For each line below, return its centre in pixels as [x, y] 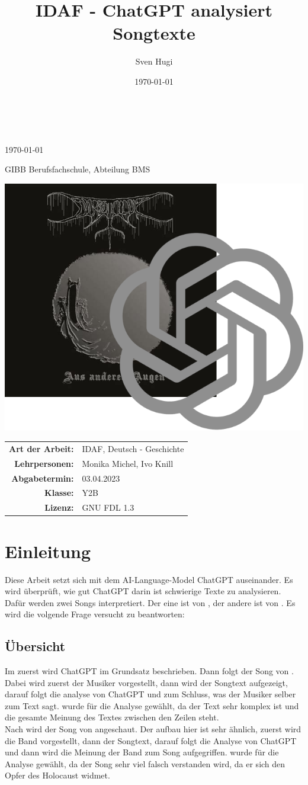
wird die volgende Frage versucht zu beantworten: [95, 614]
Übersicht [35, 646]
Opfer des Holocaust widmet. [57, 775]
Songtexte [154, 33]
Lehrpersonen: [44, 463]
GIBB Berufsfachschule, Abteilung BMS [78, 169]
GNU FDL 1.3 [108, 507]
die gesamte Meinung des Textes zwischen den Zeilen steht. [112, 717]
